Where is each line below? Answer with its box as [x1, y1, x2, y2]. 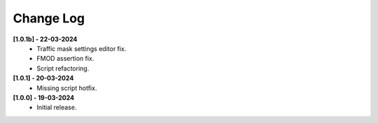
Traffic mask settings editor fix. [36, 44, 127, 52]
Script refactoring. [36, 64, 90, 73]
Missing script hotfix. [36, 84, 97, 92]
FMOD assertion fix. [36, 55, 94, 63]
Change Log [13, 10, 85, 26]
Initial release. [36, 103, 77, 112]
